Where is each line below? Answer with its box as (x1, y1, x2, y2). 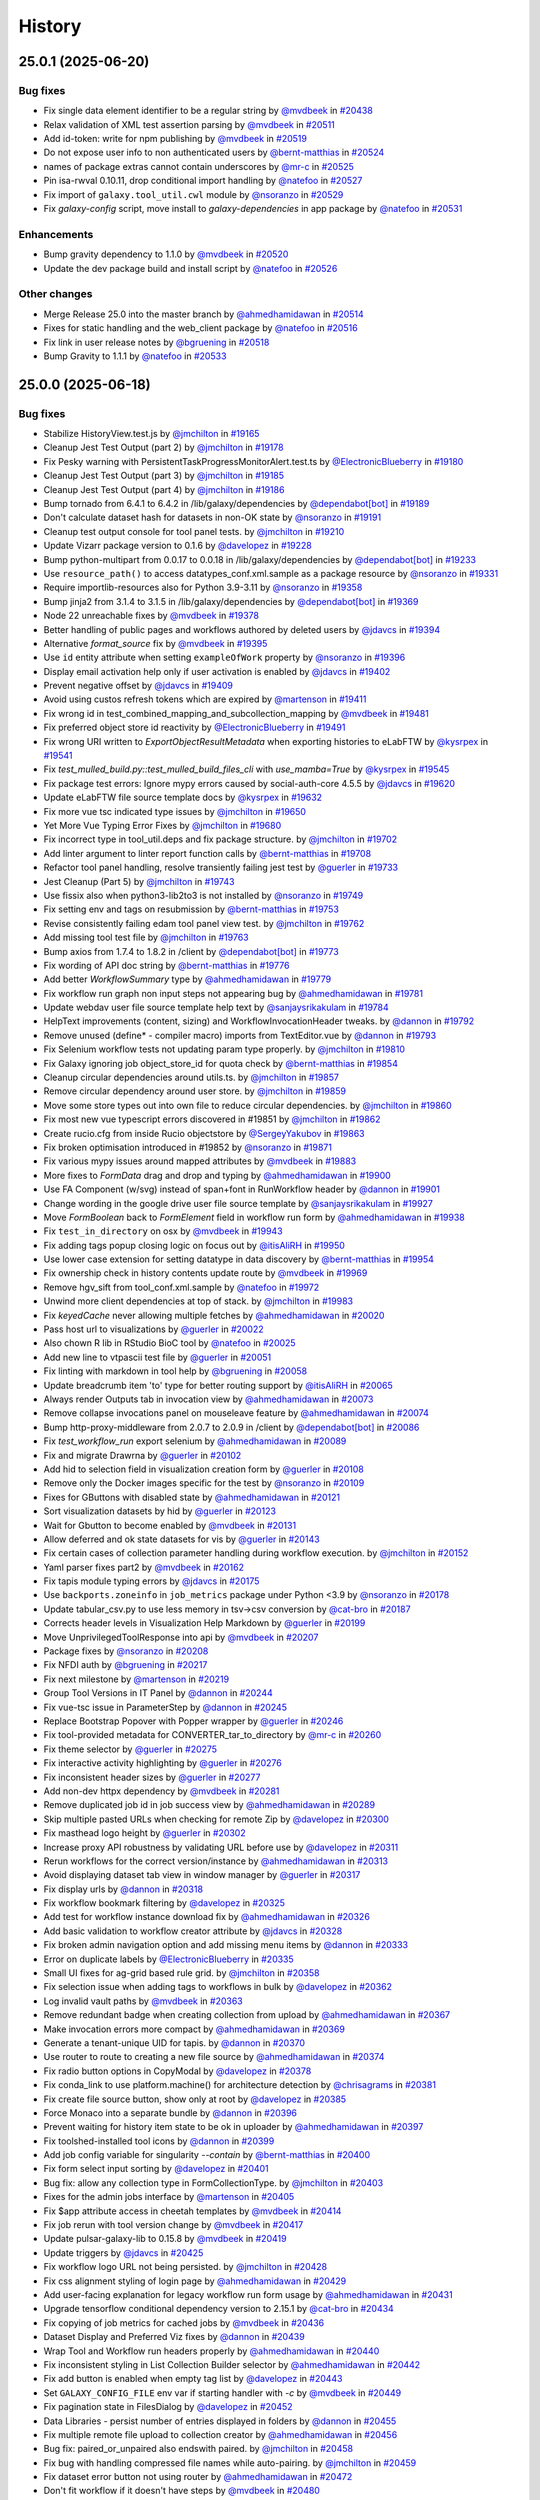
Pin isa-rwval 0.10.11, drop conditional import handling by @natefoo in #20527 (43, 175, 363, 187)
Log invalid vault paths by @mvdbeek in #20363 (43, 1995, 244, 2007)
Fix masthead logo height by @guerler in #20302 (43, 1827, 246, 1839)
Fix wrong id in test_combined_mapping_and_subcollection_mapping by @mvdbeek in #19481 (43, 707, 430, 719)
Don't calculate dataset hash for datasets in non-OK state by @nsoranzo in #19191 (43, 511, 382, 524)
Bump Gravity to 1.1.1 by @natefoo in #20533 (43, 350, 227, 362)
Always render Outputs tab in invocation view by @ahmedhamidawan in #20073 (43, 1393, 374, 1405)
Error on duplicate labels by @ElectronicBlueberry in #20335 (43, 1953, 294, 1965)
